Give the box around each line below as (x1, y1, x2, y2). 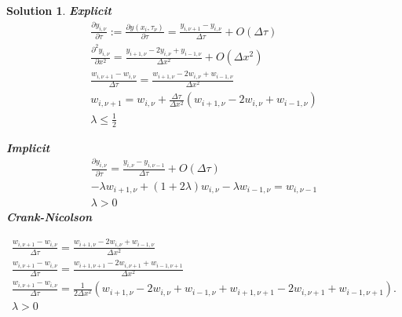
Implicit (6, 139, 50, 155)
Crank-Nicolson (6, 209, 93, 225)
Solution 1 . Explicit (6, 2, 111, 18)
